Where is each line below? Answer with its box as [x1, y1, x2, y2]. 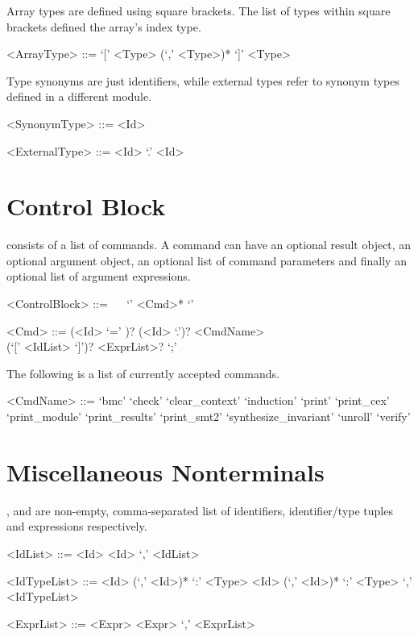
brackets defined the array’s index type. [6, 18, 201, 35]
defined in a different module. [6, 88, 152, 105]
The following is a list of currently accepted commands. [6, 364, 280, 381]
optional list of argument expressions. [6, 268, 191, 285]
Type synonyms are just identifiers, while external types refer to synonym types [6, 72, 399, 89]
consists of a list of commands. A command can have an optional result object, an [6, 236, 412, 253]
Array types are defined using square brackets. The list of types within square [6, 2, 391, 19]
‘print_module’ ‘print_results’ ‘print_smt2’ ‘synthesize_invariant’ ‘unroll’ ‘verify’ [6, 408, 411, 425]
